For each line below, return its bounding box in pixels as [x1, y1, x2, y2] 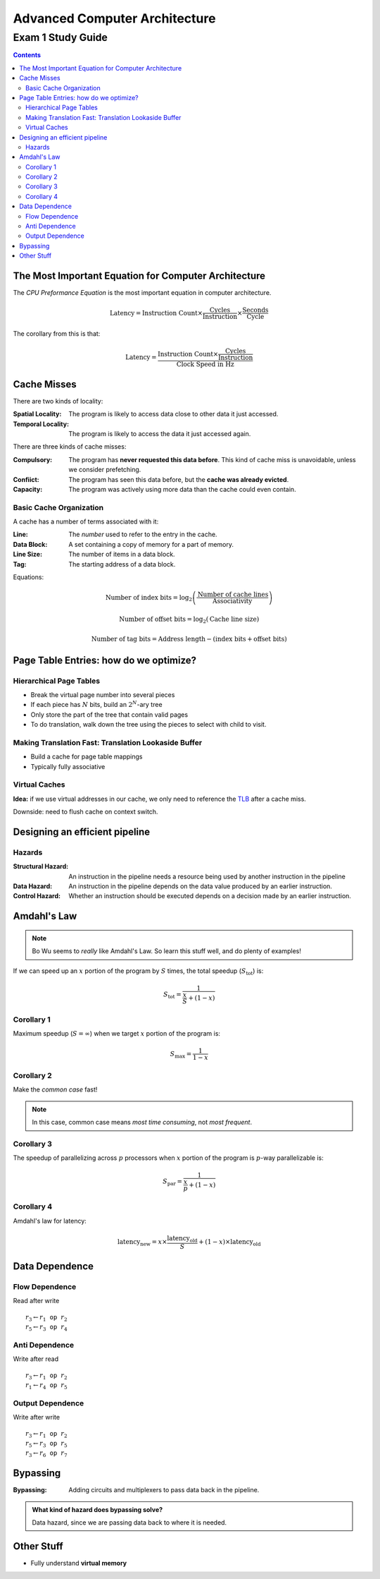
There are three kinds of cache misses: [13, 442, 127, 451]
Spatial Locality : [13, 410, 62, 418]
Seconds [242, 306, 269, 314]
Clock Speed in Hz [176, 361, 235, 368]
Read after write [13, 1297, 60, 1305]
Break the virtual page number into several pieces [30, 690, 175, 698]
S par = [163, 1178, 183, 1187]
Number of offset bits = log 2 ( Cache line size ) [119, 615, 260, 624]
